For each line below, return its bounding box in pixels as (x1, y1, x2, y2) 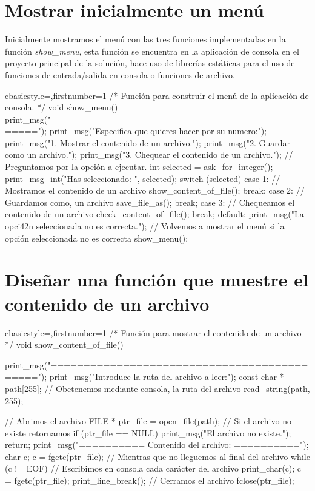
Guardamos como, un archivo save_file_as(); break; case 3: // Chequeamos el (5, 195, 295, 208)
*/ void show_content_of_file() (5, 338, 124, 351)
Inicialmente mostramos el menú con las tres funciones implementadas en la (5, 33, 286, 46)
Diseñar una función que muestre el (5, 267, 308, 292)
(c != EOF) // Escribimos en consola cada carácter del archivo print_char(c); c (5, 462, 302, 475)
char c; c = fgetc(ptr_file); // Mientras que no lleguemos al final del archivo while (5, 450, 310, 462)
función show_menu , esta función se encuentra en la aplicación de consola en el (5, 44, 299, 57)
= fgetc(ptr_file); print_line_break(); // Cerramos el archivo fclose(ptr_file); (5, 474, 294, 487)
